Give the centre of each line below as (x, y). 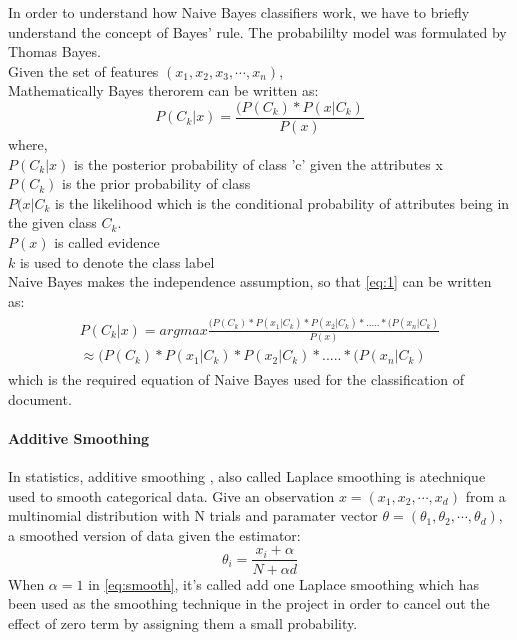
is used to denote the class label (117, 261)
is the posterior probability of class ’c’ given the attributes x (258, 163)
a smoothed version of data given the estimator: (154, 534)
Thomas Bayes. (54, 51)
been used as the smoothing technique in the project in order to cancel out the (249, 603)
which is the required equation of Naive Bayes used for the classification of (236, 379)
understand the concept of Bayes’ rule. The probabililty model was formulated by (257, 31)
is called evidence (107, 242)
